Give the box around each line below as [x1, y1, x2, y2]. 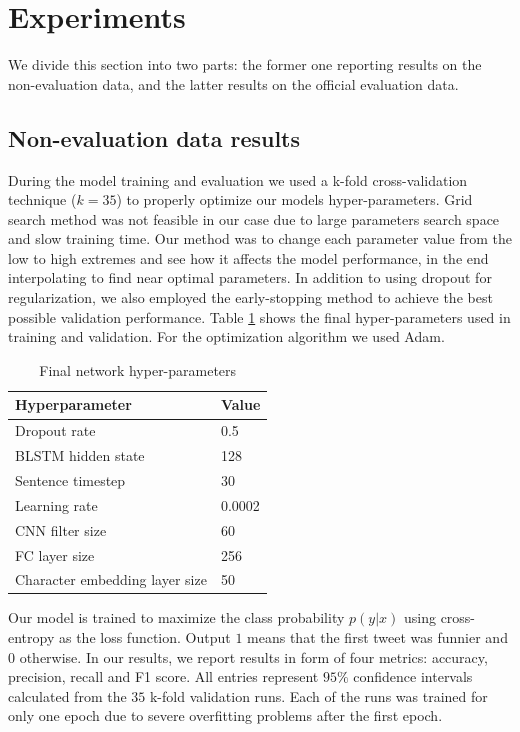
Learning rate [15, 494, 98, 515]
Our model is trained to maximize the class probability [8, 607, 345, 628]
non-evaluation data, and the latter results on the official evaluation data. [8, 73, 459, 94]
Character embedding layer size [15, 569, 207, 590]
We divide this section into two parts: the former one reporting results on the [8, 54, 482, 75]
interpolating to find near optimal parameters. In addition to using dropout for [8, 267, 492, 288]
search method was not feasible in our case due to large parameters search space [8, 208, 500, 229]
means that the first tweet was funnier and [247, 627, 508, 648]
